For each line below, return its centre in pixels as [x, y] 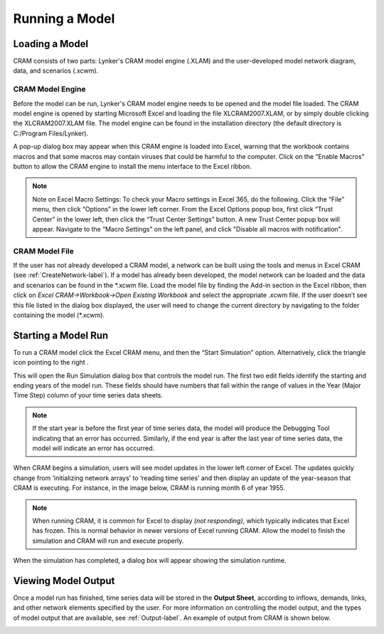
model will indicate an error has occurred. [94, 448]
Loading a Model [51, 44]
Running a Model [64, 19]
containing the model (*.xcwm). [59, 315]
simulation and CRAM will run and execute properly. [108, 541]
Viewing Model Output [64, 581]
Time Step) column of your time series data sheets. [88, 395]
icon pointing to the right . [51, 363]
